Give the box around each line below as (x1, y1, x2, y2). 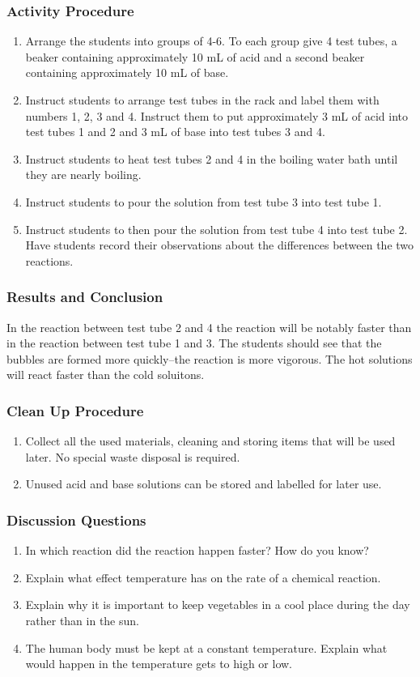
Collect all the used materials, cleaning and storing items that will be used (25, 432, 396, 449)
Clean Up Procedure (6, 400, 144, 420)
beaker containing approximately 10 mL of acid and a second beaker (25, 48, 365, 65)
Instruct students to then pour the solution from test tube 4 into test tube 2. (25, 220, 408, 237)
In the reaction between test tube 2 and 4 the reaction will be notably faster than (6, 318, 412, 335)
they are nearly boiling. (25, 166, 142, 183)
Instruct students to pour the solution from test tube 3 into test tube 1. (25, 193, 382, 210)
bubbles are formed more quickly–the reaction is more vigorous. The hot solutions (6, 350, 413, 367)
